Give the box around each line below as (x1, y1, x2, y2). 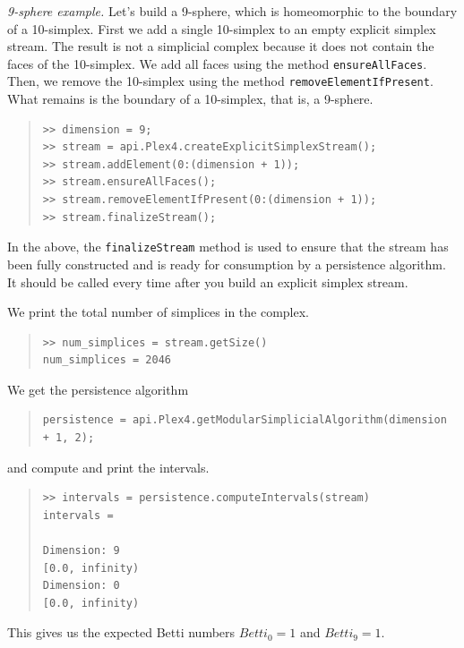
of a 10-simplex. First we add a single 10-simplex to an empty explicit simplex (7, 19, 436, 38)
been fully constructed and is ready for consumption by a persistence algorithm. (7, 254, 446, 273)
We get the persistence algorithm (7, 379, 189, 398)
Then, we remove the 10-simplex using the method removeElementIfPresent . (7, 72, 434, 90)
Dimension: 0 (42, 579, 120, 593)
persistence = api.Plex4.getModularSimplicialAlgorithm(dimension (42, 414, 447, 427)
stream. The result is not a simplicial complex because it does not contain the (7, 37, 434, 55)
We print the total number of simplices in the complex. (7, 303, 310, 321)
